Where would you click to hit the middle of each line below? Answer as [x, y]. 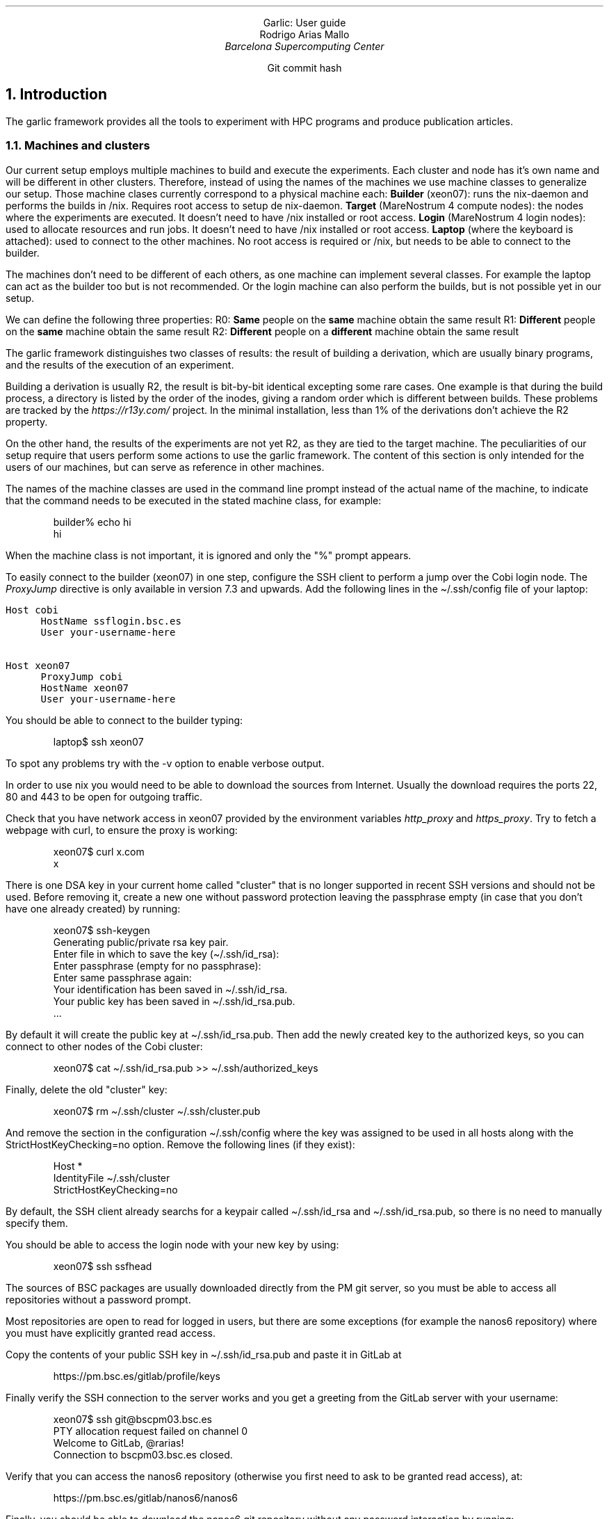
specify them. [37, 1223]
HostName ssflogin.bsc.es [111, 621]
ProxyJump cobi [82, 676]
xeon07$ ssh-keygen [101, 930]
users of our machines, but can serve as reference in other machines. [165, 467]
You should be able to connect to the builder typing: [124, 720]
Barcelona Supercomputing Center [304, 46]
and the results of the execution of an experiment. [120, 364]
